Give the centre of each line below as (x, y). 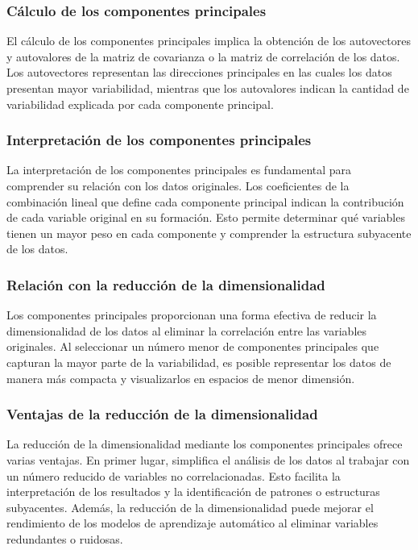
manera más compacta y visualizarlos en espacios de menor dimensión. (181, 378)
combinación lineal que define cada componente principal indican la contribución (205, 201)
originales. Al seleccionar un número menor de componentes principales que (193, 346)
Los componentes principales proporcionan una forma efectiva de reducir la (192, 315)
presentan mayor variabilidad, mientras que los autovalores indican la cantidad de (208, 88)
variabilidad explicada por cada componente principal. (140, 104)
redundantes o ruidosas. (65, 538)
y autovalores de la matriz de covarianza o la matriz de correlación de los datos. (203, 56)
